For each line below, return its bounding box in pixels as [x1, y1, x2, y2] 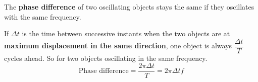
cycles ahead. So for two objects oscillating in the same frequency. [4, 52, 208, 63]
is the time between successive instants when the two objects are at [22, 28, 230, 39]
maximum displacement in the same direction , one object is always [4, 40, 232, 51]
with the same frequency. [4, 11, 81, 22]
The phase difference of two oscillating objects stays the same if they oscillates [4, 2, 254, 12]
